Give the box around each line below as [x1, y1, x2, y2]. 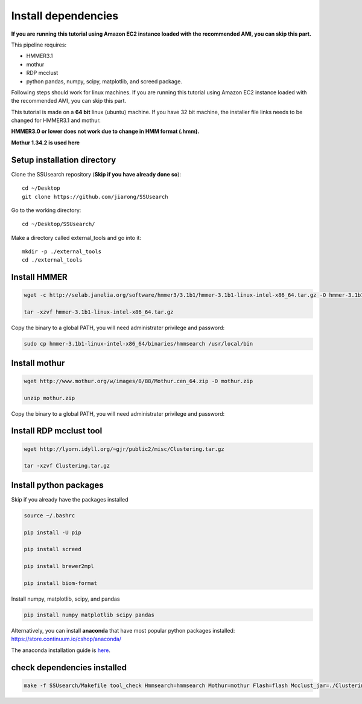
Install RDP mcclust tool [11, 426, 103, 436]
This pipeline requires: [11, 41, 66, 48]
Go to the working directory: [11, 206, 81, 214]
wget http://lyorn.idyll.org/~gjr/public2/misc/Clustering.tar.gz [24, 445, 224, 453]
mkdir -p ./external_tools [22, 248, 102, 255]
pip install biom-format [24, 580, 98, 586]
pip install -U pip [24, 529, 81, 536]
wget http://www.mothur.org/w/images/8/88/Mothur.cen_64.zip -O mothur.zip [24, 378, 253, 384]
